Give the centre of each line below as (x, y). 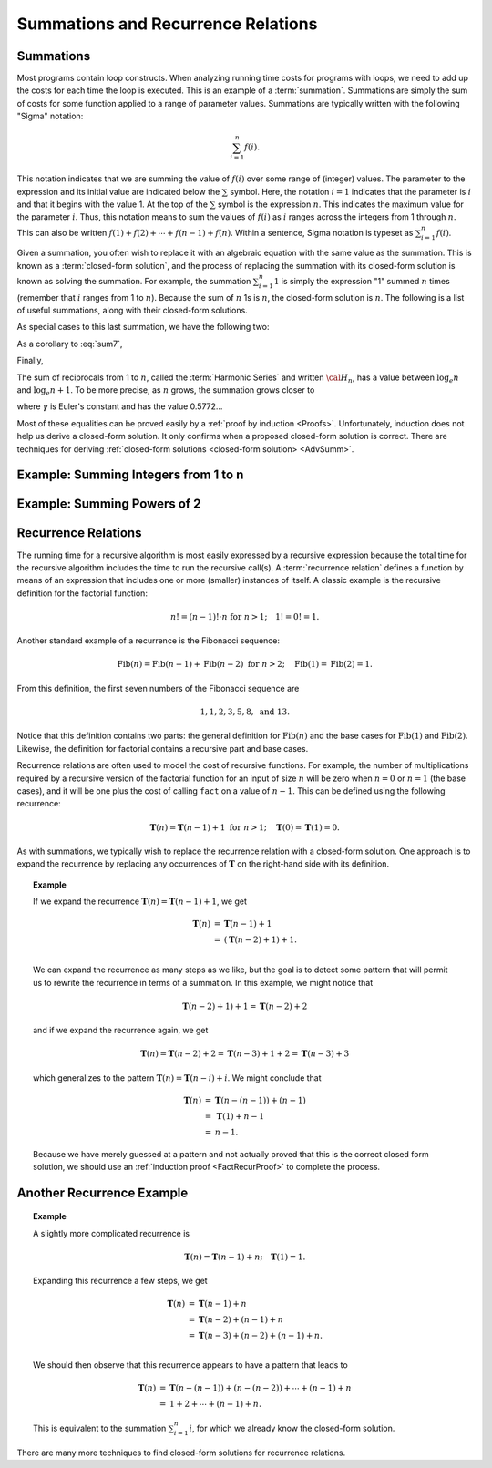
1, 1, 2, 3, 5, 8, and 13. (245, 712)
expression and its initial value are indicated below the (118, 191)
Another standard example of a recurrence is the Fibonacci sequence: (149, 641)
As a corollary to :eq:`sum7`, (70, 344)
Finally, (30, 361)
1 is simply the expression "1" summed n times (362, 281)
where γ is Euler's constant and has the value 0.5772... (120, 406)
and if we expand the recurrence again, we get (121, 1031)
